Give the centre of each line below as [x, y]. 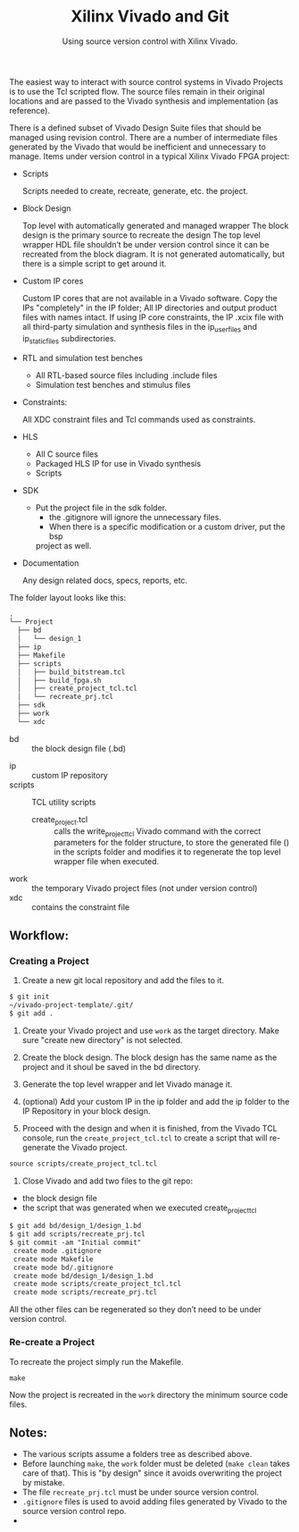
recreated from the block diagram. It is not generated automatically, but [154, 254]
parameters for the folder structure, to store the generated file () [172, 843]
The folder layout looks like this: [68, 597]
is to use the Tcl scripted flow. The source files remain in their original [137, 91]
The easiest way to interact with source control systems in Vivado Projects [146, 81]
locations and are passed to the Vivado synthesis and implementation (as [144, 101]
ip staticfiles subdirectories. [69, 339]
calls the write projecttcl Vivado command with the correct [158, 832]
